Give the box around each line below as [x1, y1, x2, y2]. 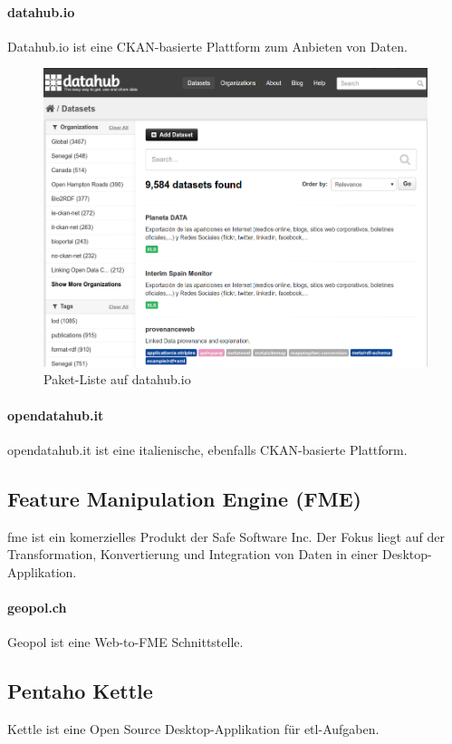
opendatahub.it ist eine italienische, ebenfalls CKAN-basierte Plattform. [7, 440, 408, 459]
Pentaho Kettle [7, 677, 153, 705]
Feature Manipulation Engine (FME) [7, 484, 361, 512]
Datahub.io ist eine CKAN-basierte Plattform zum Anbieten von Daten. [7, 36, 408, 55]
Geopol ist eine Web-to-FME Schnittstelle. [7, 633, 244, 652]
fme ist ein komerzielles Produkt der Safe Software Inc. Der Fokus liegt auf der [7, 527, 445, 546]
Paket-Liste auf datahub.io [43, 370, 191, 389]
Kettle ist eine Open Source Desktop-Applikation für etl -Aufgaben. [7, 719, 380, 738]
